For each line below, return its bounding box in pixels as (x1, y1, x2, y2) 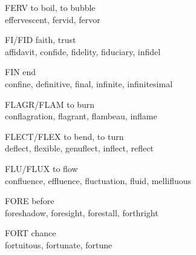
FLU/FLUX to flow (5, 162, 78, 174)
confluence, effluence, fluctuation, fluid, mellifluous (5, 174, 192, 187)
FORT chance (5, 227, 56, 239)
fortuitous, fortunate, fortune (5, 238, 113, 251)
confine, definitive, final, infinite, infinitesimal (5, 77, 173, 90)
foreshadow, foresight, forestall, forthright (5, 206, 158, 219)
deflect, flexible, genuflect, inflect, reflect (5, 142, 154, 154)
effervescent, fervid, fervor (5, 13, 100, 25)
